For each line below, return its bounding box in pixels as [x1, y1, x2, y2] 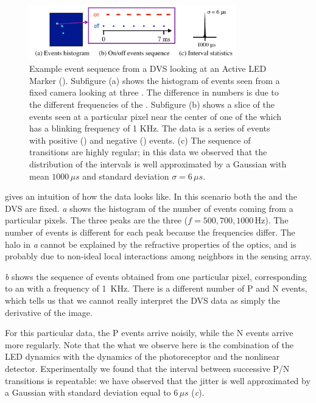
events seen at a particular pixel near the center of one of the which [29, 110, 282, 122]
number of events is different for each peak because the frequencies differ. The [5, 225, 295, 238]
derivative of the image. [5, 306, 93, 318]
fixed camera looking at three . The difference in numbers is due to [29, 86, 279, 99]
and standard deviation [82, 169, 169, 182]
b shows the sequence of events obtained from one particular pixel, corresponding [5, 270, 307, 282]
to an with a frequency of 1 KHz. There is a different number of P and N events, [5, 282, 307, 295]
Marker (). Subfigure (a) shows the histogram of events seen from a [29, 74, 280, 86]
